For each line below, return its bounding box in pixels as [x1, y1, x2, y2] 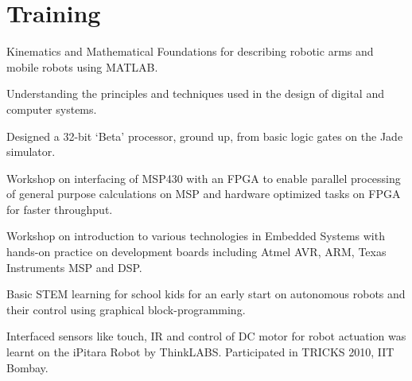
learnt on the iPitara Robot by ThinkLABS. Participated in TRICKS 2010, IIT [6, 344, 395, 360]
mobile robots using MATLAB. [6, 58, 158, 75]
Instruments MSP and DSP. [6, 259, 142, 275]
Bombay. [6, 359, 49, 375]
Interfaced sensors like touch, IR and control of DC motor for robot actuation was [6, 328, 406, 344]
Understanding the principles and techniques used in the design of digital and [6, 85, 384, 102]
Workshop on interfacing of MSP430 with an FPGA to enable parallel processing [6, 169, 401, 186]
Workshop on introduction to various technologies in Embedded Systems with [6, 227, 385, 244]
